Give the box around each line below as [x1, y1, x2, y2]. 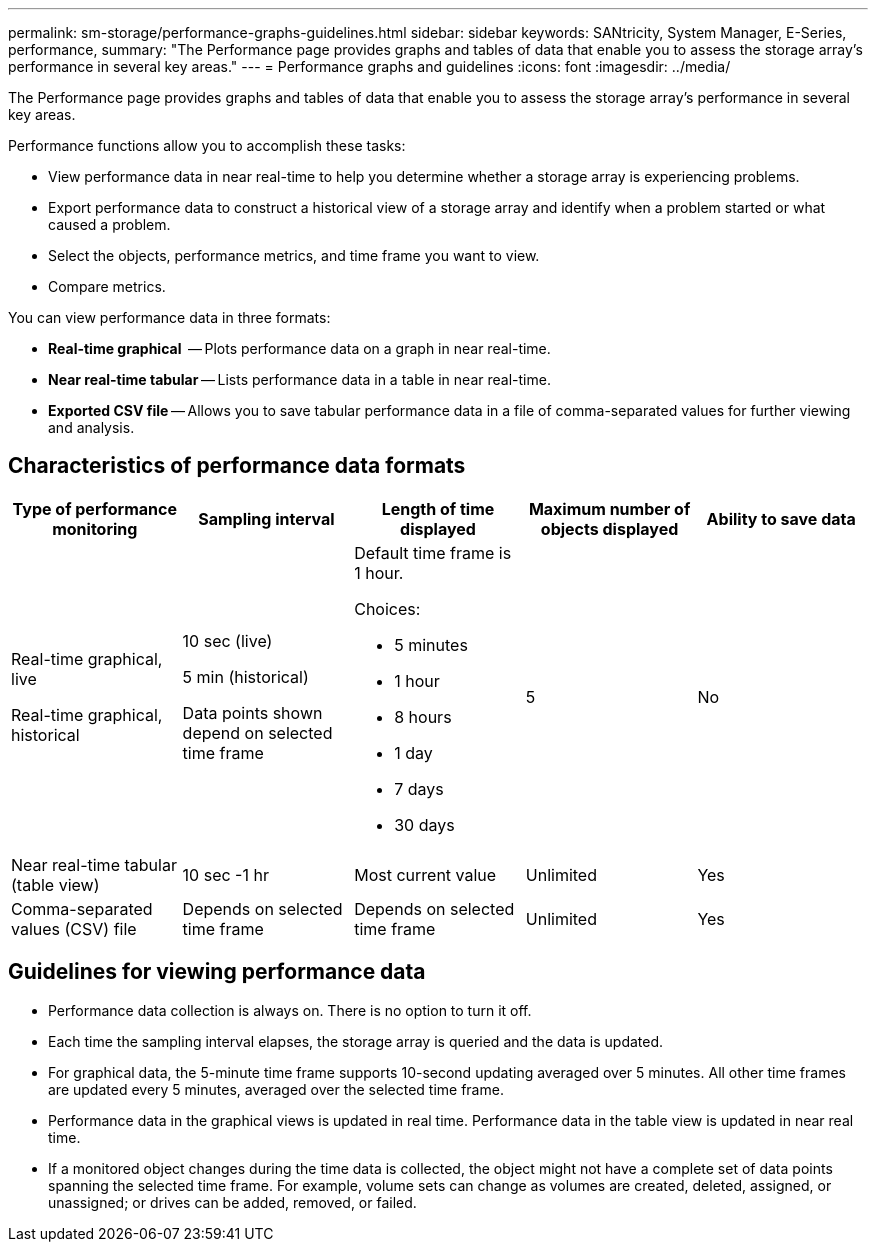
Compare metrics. [48, 278, 166, 295]
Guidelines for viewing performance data [8, 959, 426, 985]
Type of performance [12, 498, 177, 519]
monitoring [52, 518, 138, 539]
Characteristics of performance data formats [8, 453, 466, 479]
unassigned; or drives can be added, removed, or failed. [48, 1193, 417, 1211]
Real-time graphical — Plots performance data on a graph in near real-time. [48, 340, 551, 357]
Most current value [354, 864, 497, 885]
